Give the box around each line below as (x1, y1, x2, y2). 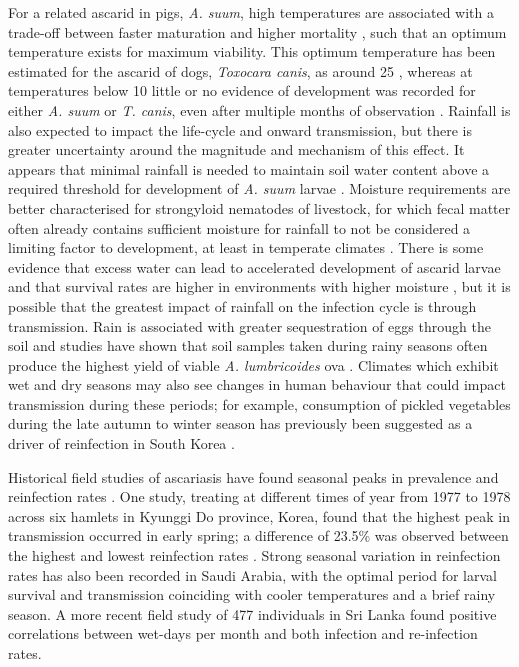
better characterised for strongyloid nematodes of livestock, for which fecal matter (8, 197, 511, 218)
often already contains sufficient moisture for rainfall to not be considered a (8, 217, 471, 238)
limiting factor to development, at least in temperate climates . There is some (8, 237, 484, 258)
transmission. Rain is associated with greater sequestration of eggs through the (8, 315, 491, 336)
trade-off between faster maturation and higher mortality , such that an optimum (8, 21, 507, 42)
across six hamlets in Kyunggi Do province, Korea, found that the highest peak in (8, 505, 510, 526)
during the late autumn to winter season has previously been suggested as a (8, 413, 473, 434)
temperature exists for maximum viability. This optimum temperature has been (8, 41, 496, 62)
